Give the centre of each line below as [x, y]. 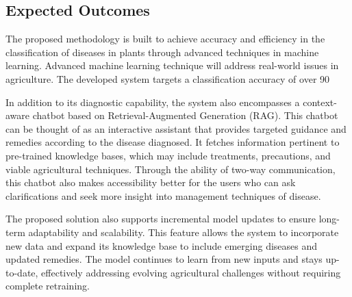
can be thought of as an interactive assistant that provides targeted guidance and [176, 128]
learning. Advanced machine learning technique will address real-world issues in [172, 65]
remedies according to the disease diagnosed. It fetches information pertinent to [173, 142]
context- [320, 102]
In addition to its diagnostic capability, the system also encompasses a [153, 102]
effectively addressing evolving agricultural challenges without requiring [191, 272]
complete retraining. [48, 286]
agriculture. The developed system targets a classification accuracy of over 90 [168, 78]
